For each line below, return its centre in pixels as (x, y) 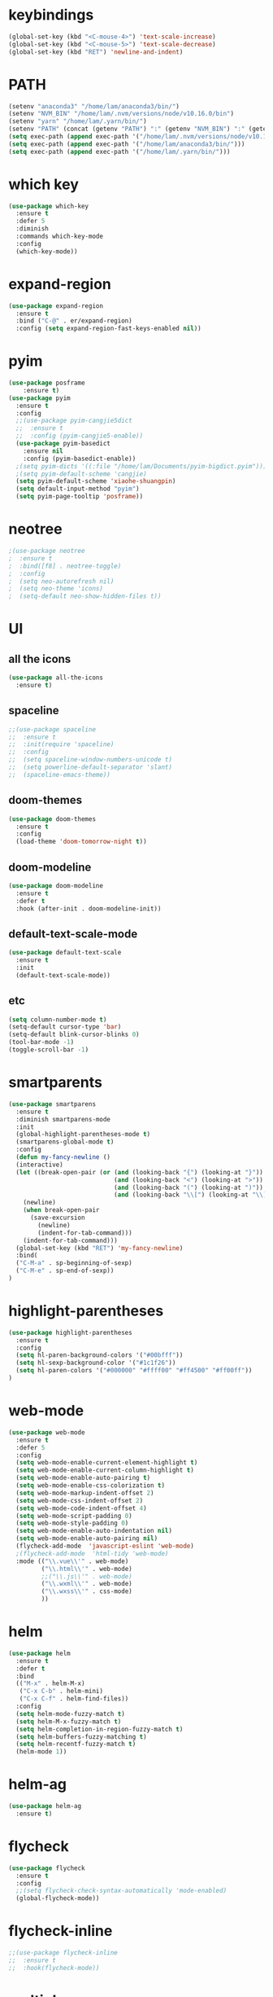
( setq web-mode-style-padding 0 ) (72, 1523)
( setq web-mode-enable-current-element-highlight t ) (107, 1463)
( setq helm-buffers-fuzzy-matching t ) (82, 1736)
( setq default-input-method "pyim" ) (78, 489)
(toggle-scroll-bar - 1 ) (49, 1050)
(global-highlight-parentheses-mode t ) (83, 1135)
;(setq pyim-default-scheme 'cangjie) (82, 474)
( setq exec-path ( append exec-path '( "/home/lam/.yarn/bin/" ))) (119, 151)
